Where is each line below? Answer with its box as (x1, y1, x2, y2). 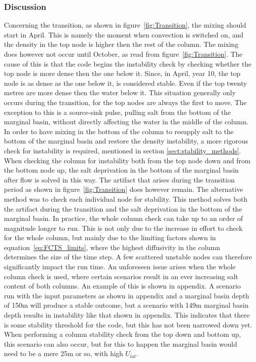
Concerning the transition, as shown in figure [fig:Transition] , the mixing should (4, 20, 247, 30)
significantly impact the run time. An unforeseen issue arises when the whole (4, 261, 236, 272)
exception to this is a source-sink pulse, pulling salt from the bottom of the (4, 107, 231, 117)
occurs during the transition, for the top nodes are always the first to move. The (4, 97, 247, 107)
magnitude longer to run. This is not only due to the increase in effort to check (4, 222, 243, 233)
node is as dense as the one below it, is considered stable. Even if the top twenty (4, 77, 247, 88)
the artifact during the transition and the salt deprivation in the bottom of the (4, 203, 242, 214)
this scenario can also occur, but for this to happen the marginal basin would (4, 338, 237, 349)
